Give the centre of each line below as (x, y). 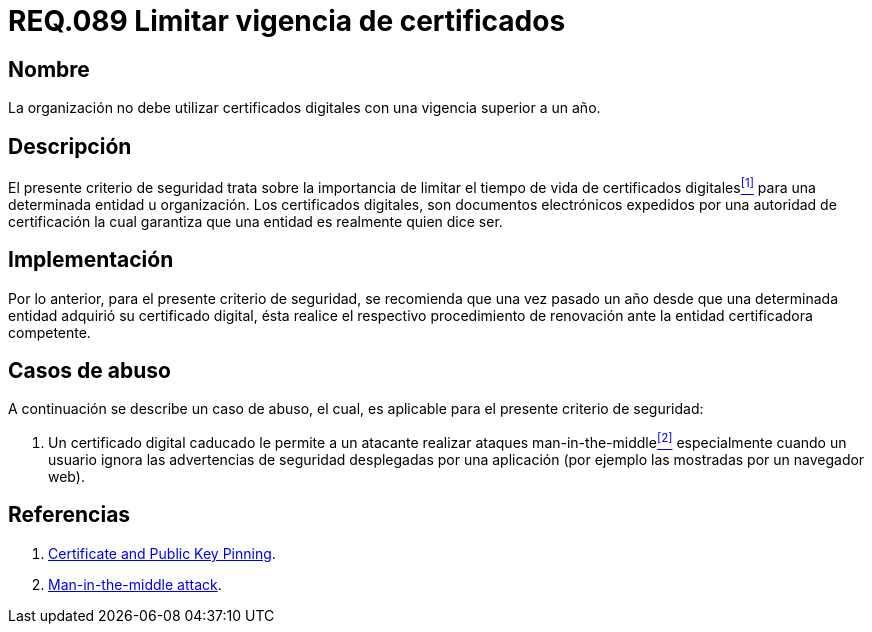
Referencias (69, 515)
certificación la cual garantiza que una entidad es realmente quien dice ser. (255, 221)
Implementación (91, 260)
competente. (49, 332)
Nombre (49, 69)
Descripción (70, 146)
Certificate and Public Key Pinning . (162, 553)
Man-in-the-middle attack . (135, 584)
